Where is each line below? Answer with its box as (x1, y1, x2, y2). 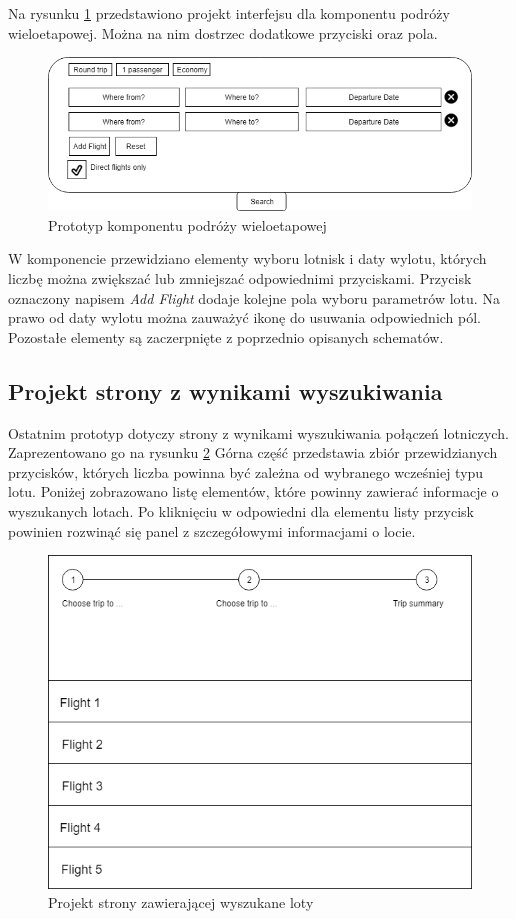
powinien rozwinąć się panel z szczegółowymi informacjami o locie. (8, 520, 416, 541)
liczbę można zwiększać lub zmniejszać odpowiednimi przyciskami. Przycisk (8, 267, 472, 288)
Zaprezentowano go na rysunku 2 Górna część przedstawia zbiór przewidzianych (8, 442, 498, 463)
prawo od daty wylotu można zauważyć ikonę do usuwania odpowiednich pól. (8, 307, 482, 328)
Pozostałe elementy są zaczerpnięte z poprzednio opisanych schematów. (8, 326, 444, 347)
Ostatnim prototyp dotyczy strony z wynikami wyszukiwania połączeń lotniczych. (8, 422, 509, 443)
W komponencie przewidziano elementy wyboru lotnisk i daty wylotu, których (8, 248, 487, 269)
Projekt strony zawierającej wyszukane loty (48, 892, 314, 913)
